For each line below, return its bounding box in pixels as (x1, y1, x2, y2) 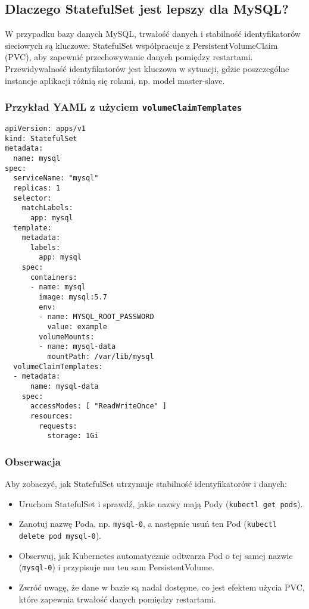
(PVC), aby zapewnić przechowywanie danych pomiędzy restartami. (5, 51, 253, 63)
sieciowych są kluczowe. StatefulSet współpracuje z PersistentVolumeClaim (5, 39, 278, 51)
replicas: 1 (13, 183, 61, 192)
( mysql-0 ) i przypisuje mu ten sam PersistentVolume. (18, 561, 214, 573)
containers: (30, 273, 77, 282)
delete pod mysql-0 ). (18, 529, 101, 542)
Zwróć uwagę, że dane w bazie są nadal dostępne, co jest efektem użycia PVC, (18, 580, 305, 593)
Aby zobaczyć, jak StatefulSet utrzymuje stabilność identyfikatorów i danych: (5, 477, 287, 490)
